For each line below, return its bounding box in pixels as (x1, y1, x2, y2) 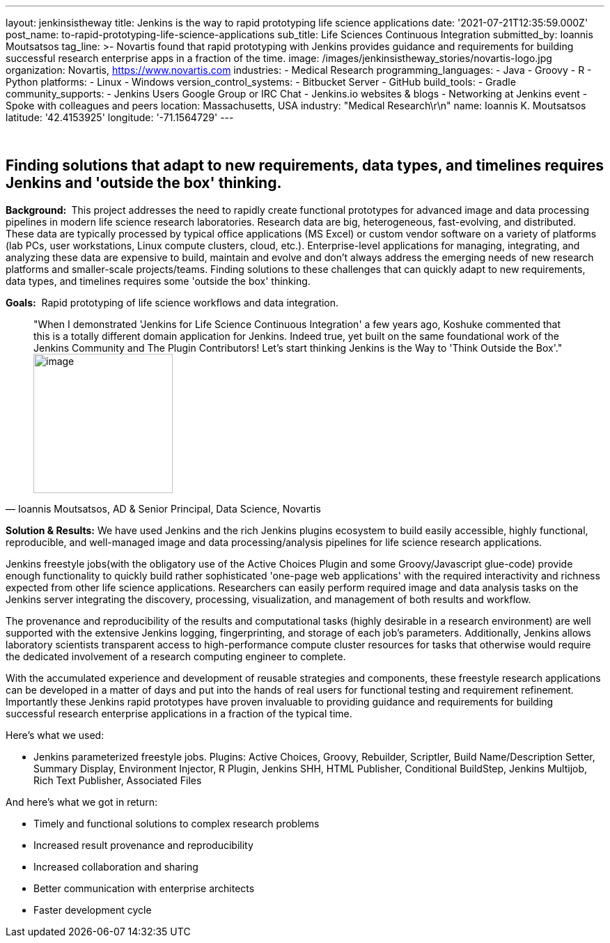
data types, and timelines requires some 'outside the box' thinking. (6, 274, 311, 287)
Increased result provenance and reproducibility (33, 839, 253, 851)
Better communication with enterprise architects (33, 882, 255, 894)
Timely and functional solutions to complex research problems (33, 817, 320, 829)
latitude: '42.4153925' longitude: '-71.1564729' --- (6, 111, 234, 123)
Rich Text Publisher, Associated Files (33, 774, 202, 786)
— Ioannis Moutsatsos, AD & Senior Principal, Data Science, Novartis (6, 502, 321, 515)
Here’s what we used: (6, 728, 104, 741)
